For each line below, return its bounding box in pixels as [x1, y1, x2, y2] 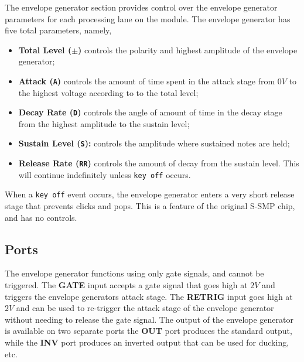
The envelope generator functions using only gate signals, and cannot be [5, 267, 264, 279]
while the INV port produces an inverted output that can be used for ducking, [5, 336, 289, 349]
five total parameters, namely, [5, 24, 112, 36]
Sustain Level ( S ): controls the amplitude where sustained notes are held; [18, 137, 290, 149]
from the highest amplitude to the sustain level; [18, 117, 190, 129]
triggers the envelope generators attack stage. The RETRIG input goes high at [5, 290, 293, 302]
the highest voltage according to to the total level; [18, 86, 199, 98]
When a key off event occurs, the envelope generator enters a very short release [5, 188, 295, 200]
